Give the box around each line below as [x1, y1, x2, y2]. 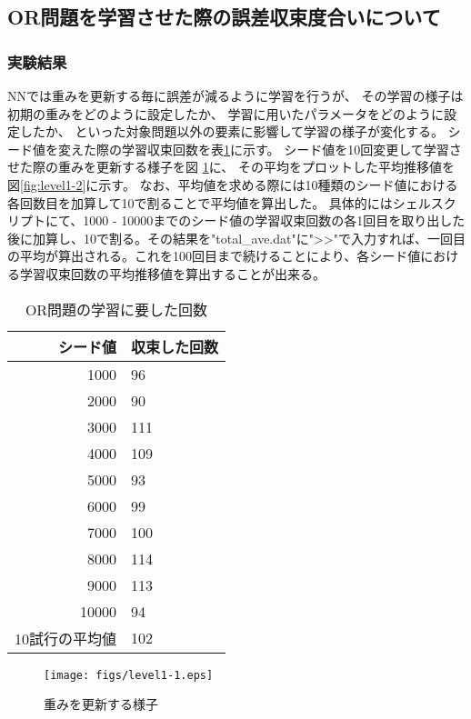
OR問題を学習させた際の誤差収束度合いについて [7, 3, 441, 31]
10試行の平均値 [15, 627, 117, 649]
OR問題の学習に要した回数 [25, 298, 208, 320]
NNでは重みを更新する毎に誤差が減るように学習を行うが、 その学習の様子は [7, 86, 464, 105]
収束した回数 [131, 335, 219, 357]
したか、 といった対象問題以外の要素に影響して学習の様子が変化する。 [19, 122, 444, 141]
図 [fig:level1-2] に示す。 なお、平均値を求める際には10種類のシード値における [7, 175, 458, 194]
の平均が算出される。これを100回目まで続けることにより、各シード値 [7, 246, 421, 265]
